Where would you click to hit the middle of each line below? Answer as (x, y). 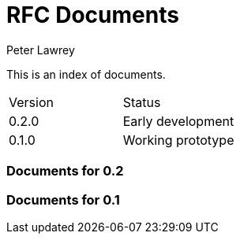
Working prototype (178, 140)
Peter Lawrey (41, 50)
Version (31, 102)
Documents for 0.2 (65, 171)
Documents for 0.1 (63, 199)
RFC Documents (93, 15)
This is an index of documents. (86, 74)
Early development (178, 121)
